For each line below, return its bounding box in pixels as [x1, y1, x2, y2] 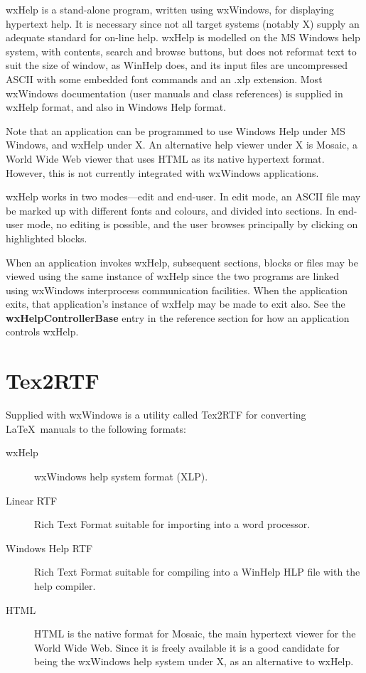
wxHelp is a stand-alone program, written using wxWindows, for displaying [6, 2, 334, 16]
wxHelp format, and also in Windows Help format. [6, 99, 227, 114]
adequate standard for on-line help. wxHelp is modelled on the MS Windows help [6, 30, 360, 45]
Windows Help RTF [6, 540, 93, 555]
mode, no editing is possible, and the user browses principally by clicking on [26, 217, 358, 232]
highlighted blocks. [6, 230, 87, 245]
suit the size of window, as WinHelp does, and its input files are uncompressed [6, 58, 348, 72]
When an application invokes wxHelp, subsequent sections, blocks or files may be [6, 254, 359, 269]
